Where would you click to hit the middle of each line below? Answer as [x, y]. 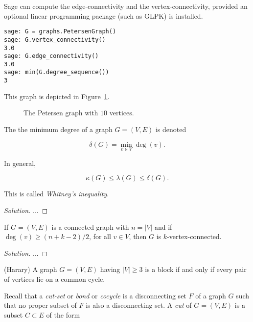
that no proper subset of [40, 305]
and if [163, 227]
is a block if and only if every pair [196, 269]
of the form [63, 314]
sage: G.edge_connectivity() [51, 56]
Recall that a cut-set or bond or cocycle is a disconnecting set [95, 295]
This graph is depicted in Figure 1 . [57, 96]
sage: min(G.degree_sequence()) [57, 72]
